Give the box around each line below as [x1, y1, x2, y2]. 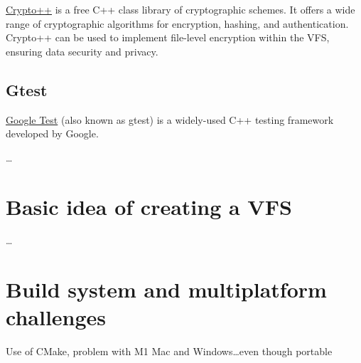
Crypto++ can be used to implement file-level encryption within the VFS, [6, 30, 330, 45]
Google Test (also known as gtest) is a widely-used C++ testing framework [6, 112, 334, 127]
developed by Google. [6, 126, 99, 141]
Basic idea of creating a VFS [6, 191, 292, 221]
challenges [6, 302, 107, 332]
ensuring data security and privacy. [6, 43, 158, 58]
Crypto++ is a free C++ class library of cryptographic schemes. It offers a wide [6, 2, 355, 16]
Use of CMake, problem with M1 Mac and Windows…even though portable [6, 344, 333, 359]
